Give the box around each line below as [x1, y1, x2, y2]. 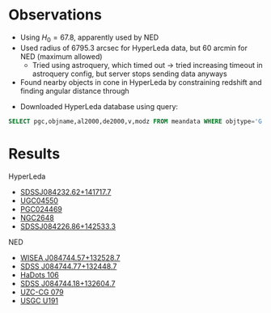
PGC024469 [19, 204, 63, 214]
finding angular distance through [19, 86, 129, 95]
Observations [8, 6, 103, 24]
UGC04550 [19, 196, 59, 205]
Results [8, 144, 61, 163]
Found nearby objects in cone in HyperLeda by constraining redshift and [19, 77, 262, 87]
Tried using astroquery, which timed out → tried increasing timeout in [32, 60, 263, 70]
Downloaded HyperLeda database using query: [19, 101, 179, 111]
